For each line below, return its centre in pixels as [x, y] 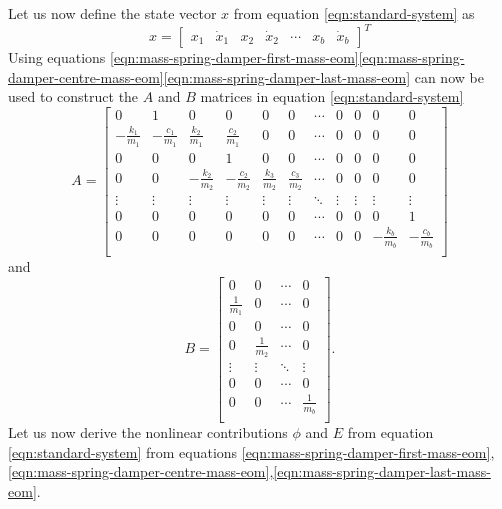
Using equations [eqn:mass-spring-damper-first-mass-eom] [183, 57]
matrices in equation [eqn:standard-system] [332, 96]
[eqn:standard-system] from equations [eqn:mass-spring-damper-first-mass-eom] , [251, 451]
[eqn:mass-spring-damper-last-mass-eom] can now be [323, 76]
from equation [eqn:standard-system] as [354, 13]
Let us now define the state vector [112, 13]
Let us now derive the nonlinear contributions [148, 432]
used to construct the [73, 96]
